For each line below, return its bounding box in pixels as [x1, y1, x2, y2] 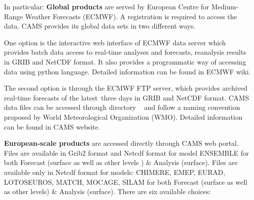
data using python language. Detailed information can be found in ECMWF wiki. [4, 66, 251, 76]
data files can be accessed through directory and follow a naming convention [4, 102, 240, 112]
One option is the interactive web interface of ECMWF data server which [4, 37, 226, 47]
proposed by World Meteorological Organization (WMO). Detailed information [4, 111, 243, 122]
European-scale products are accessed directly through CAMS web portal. [4, 138, 239, 148]
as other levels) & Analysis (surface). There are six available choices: [4, 186, 211, 197]
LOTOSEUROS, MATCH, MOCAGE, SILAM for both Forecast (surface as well [4, 176, 248, 187]
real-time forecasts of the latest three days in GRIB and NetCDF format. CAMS [4, 92, 249, 102]
